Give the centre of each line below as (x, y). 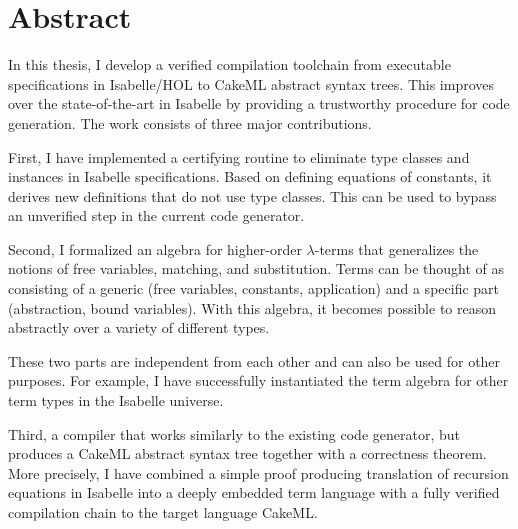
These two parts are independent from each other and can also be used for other (254, 360)
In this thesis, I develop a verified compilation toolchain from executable (229, 64)
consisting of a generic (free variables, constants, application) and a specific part (254, 288)
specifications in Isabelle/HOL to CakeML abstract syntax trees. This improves (251, 83)
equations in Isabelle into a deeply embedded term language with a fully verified (254, 492)
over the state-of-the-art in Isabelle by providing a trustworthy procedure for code (259, 103)
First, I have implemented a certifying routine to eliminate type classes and (239, 156)
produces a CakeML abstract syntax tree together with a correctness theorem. (247, 453)
